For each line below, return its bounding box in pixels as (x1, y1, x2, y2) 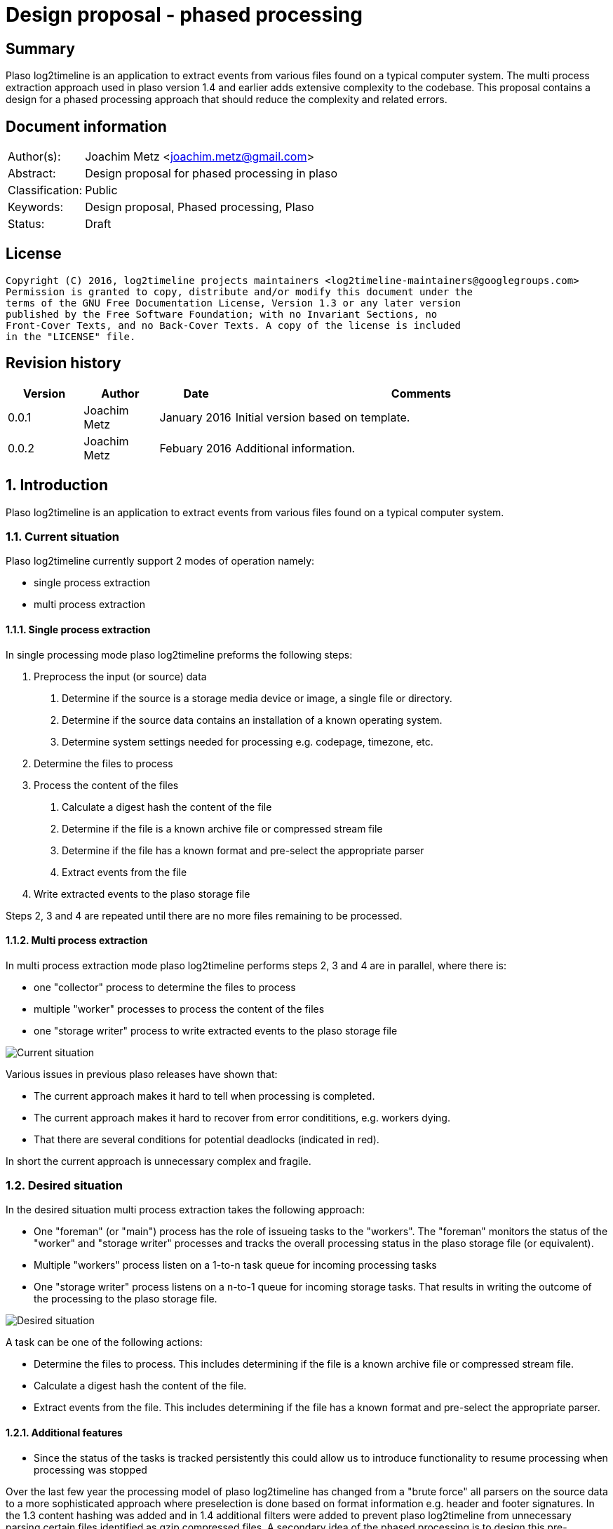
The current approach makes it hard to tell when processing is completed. (34, 1089, 375, 1102)
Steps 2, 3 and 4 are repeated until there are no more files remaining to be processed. (6, 909, 403, 922)
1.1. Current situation (6, 529, 119, 544)
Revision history (6, 354, 121, 372)
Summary (6, 39, 75, 58)
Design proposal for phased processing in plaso (85, 166, 338, 181)
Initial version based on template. (235, 410, 410, 424)
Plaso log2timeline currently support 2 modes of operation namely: (6, 555, 315, 567)
